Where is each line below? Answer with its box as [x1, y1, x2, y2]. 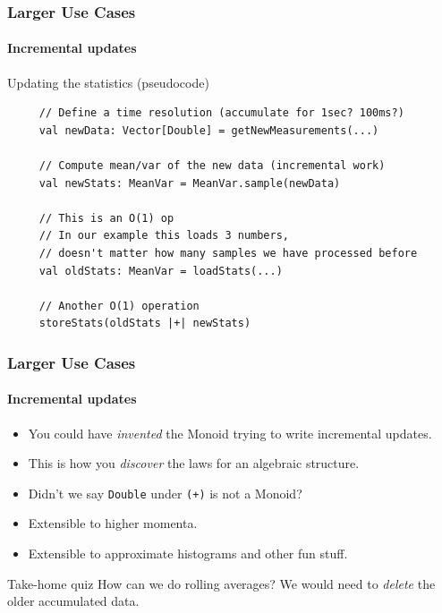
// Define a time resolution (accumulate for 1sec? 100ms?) [38, 106, 404, 120]
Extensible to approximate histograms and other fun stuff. [28, 544, 348, 563]
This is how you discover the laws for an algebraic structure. [28, 454, 360, 473]
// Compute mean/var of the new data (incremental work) [38, 159, 386, 173]
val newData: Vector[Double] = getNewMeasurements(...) [38, 123, 379, 137]
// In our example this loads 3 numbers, [38, 229, 289, 243]
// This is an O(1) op [38, 211, 174, 225]
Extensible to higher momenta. [28, 514, 198, 532]
